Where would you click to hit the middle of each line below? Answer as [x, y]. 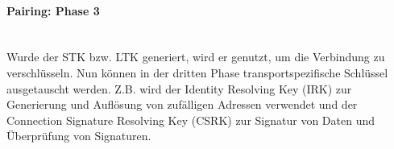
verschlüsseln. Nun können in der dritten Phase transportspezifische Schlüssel [197, 72]
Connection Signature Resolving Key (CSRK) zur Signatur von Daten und [191, 120]
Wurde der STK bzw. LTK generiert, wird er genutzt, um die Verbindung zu [196, 57]
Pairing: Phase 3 [53, 10]
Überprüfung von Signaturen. [79, 136]
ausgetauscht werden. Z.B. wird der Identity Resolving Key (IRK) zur [179, 88]
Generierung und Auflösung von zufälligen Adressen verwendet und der [182, 104]
